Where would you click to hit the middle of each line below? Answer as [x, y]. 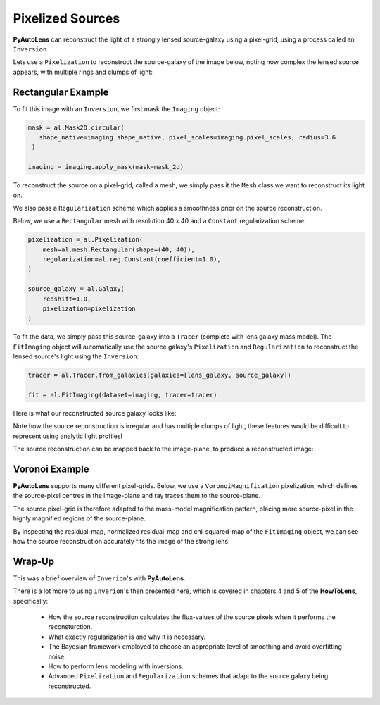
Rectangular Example [61, 92]
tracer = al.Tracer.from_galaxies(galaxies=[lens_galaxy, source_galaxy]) [160, 375]
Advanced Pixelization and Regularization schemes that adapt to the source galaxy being [188, 676]
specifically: [31, 601]
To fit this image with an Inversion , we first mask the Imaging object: [116, 108]
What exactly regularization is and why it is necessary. [127, 637]
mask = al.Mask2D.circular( [76, 127]
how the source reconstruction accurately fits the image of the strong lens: [121, 541]
